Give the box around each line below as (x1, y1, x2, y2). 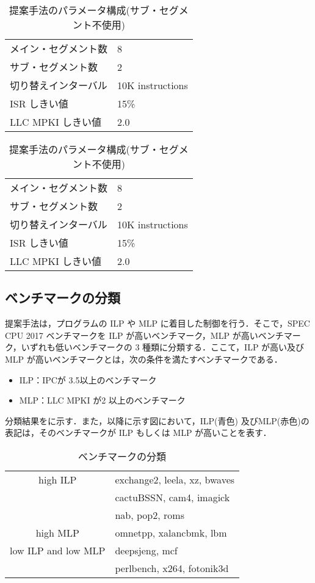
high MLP (35, 525, 79, 540)
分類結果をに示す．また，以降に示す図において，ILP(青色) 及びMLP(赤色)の (5, 414, 310, 427)
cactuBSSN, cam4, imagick (115, 490, 230, 504)
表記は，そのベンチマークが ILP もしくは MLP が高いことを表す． (5, 426, 272, 439)
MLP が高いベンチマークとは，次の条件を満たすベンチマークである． (5, 352, 283, 365)
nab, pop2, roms (115, 507, 184, 522)
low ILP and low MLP (10, 543, 106, 557)
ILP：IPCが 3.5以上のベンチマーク (19, 373, 157, 386)
